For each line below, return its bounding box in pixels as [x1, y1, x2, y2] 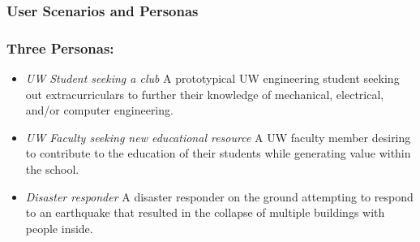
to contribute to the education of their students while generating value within [25, 145, 411, 162]
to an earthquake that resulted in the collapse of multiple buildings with [25, 204, 385, 221]
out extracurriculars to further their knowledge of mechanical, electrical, [25, 85, 384, 102]
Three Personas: [6, 37, 114, 58]
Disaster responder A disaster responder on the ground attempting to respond [25, 188, 414, 205]
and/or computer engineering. [25, 102, 174, 119]
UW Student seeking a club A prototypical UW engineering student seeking [25, 70, 400, 87]
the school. [25, 161, 79, 178]
